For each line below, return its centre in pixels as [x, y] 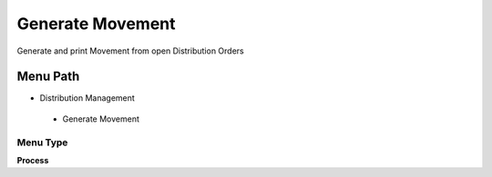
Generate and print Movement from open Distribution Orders [131, 51]
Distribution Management [87, 98]
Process [33, 160]
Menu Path [48, 77]
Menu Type [42, 143]
